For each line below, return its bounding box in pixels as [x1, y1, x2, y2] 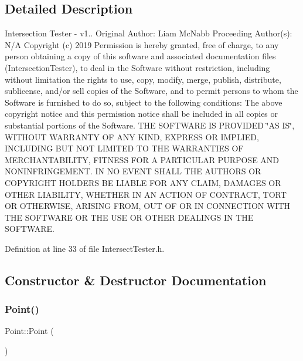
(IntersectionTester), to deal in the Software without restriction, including [5, 61, 270, 73]
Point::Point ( [5, 325, 54, 337]
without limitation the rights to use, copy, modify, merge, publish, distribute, [5, 73, 281, 85]
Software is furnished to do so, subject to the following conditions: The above [5, 96, 282, 108]
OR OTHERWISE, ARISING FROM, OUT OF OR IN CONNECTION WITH [5, 200, 290, 212]
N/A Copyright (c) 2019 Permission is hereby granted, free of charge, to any [5, 38, 279, 50]
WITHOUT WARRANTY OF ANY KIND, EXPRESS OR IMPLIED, [5, 130, 259, 143]
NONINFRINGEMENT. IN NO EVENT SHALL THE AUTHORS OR [5, 165, 261, 177]
